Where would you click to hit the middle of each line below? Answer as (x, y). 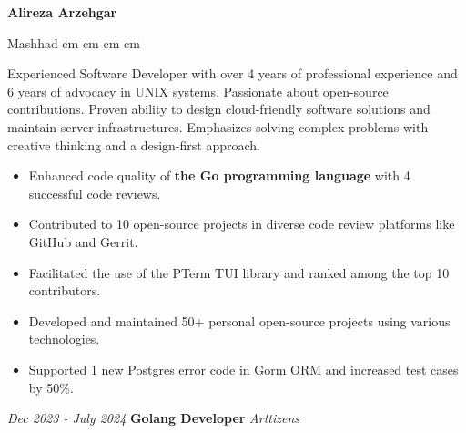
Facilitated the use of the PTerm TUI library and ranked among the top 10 (239, 272)
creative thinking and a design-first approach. (134, 144)
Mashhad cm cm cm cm (74, 42)
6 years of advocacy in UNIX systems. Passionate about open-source (198, 91)
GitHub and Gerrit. (83, 241)
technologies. (64, 339)
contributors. (65, 290)
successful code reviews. (95, 193)
